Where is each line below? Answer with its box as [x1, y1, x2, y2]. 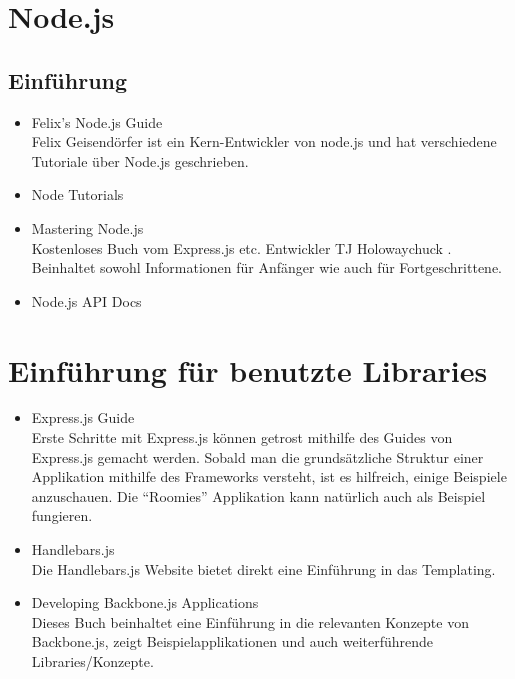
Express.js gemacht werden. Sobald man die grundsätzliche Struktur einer [31, 446, 484, 467]
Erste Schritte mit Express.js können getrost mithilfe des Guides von [31, 427, 453, 448]
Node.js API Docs [31, 290, 142, 311]
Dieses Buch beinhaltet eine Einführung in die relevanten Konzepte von [31, 611, 469, 632]
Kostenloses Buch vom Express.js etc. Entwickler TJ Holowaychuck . [31, 237, 452, 258]
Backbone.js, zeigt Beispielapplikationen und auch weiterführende [31, 631, 434, 652]
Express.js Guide [31, 407, 135, 428]
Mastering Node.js [31, 217, 144, 238]
